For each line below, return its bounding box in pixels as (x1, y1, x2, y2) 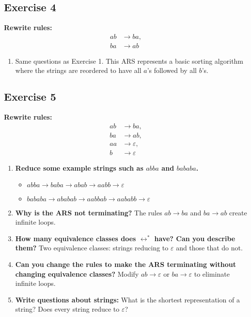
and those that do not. (176, 243, 243, 253)
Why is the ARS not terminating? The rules (15, 207, 162, 217)
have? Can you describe (154, 233, 235, 243)
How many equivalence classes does (15, 233, 136, 243)
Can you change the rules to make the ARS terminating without (15, 259, 236, 269)
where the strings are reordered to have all (15, 65, 141, 75)
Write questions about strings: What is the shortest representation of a (15, 294, 240, 304)
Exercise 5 (4, 89, 56, 104)
